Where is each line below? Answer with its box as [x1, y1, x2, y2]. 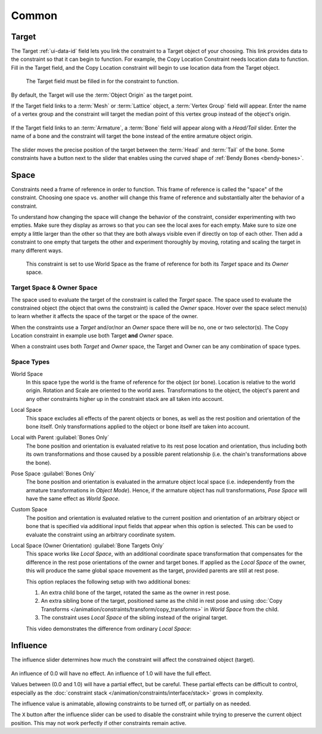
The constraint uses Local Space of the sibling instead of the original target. [41, 614, 228, 621]
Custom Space [11, 506, 48, 513]
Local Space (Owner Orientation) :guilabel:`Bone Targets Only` [11, 542, 165, 549]
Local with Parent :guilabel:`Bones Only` [11, 434, 110, 441]
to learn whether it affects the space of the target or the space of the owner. [11, 313, 199, 320]
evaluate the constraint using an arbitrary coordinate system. [26, 531, 176, 538]
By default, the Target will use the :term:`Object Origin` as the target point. [11, 91, 193, 98]
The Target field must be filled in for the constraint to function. [26, 78, 179, 85]
